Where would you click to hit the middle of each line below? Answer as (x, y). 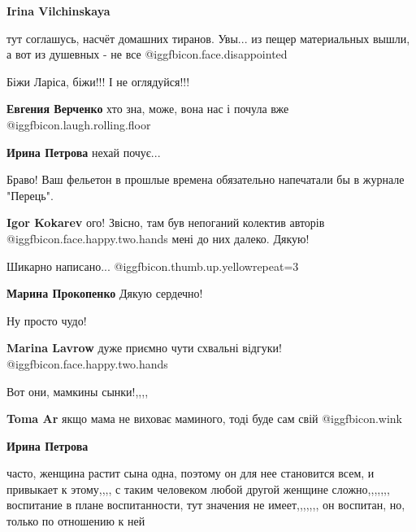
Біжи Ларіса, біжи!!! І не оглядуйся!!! (98, 81)
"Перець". (30, 195)
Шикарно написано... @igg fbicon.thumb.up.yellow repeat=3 (153, 266)
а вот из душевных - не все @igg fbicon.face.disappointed (147, 54)
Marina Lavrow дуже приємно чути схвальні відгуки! (144, 348)
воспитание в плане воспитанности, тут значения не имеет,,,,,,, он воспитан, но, (206, 505)
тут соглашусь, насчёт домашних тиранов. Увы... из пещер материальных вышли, (208, 38)
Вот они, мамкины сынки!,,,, (78, 391)
